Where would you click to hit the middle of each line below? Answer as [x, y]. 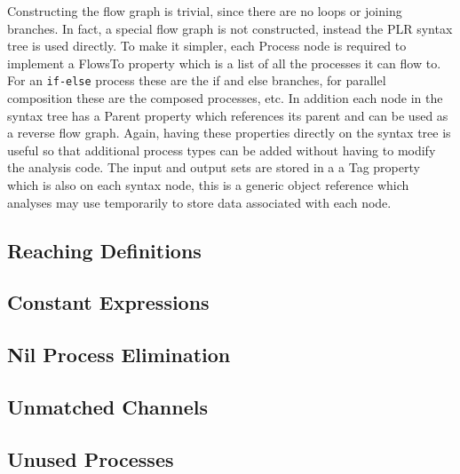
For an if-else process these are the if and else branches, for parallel [197, 80]
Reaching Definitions [104, 250]
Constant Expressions [108, 302]
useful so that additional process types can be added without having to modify [222, 150]
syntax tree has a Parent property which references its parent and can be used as [228, 115]
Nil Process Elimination [119, 355]
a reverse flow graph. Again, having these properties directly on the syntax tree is [229, 133]
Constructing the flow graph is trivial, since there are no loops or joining [205, 11]
